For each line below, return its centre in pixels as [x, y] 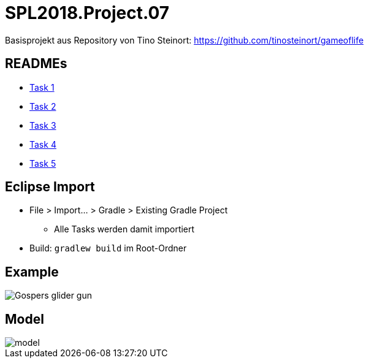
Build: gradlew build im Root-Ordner [108, 248]
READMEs [36, 64]
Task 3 [43, 125]
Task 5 [43, 163]
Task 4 [43, 144]
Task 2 [43, 106]
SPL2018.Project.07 [87, 13]
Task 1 [42, 87]
